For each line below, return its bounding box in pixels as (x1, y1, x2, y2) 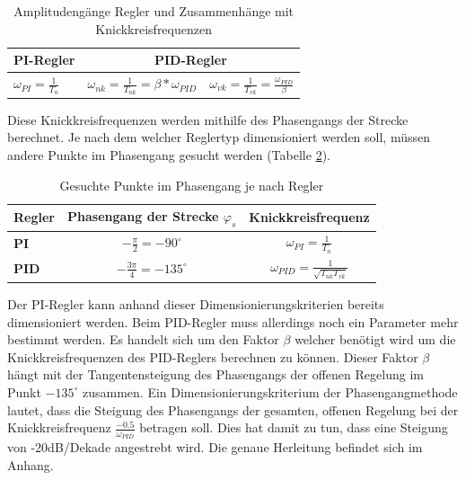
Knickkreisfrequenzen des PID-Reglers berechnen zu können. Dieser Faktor (7, 347, 418, 366)
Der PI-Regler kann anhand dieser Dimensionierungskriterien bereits (7, 294, 384, 313)
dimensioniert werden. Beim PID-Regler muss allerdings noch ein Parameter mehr (7, 312, 459, 331)
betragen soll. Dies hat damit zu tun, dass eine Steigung (139, 418, 448, 437)
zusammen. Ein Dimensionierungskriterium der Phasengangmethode (83, 382, 458, 401)
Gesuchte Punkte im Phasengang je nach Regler (59, 175, 324, 194)
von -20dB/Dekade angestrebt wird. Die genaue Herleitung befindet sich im (7, 438, 423, 457)
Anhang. (7, 455, 54, 474)
